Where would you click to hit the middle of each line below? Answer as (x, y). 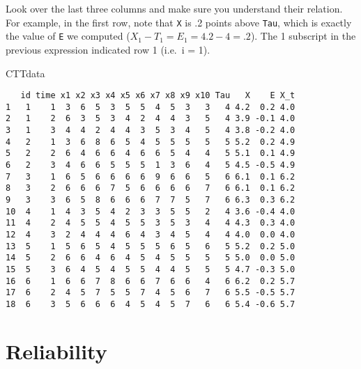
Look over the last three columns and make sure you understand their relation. (174, 8)
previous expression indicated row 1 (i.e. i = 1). (108, 49)
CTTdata (25, 73)
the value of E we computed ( (68, 36)
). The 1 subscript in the (303, 36)
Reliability (56, 351)
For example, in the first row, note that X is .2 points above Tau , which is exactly (179, 22)
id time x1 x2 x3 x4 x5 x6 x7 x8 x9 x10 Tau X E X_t (158, 96)
